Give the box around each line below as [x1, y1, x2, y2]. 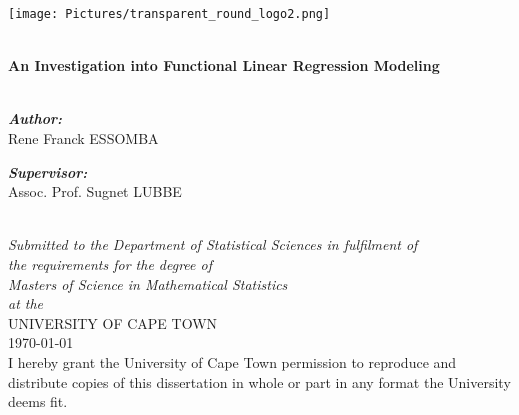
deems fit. [8, 391, 68, 412]
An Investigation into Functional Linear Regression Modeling [8, 55, 440, 76]
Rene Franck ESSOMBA [8, 128, 159, 149]
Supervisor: [8, 161, 88, 182]
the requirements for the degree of [8, 254, 212, 274]
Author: [8, 108, 62, 129]
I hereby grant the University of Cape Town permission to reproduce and [8, 351, 457, 372]
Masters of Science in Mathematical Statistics [8, 273, 288, 294]
